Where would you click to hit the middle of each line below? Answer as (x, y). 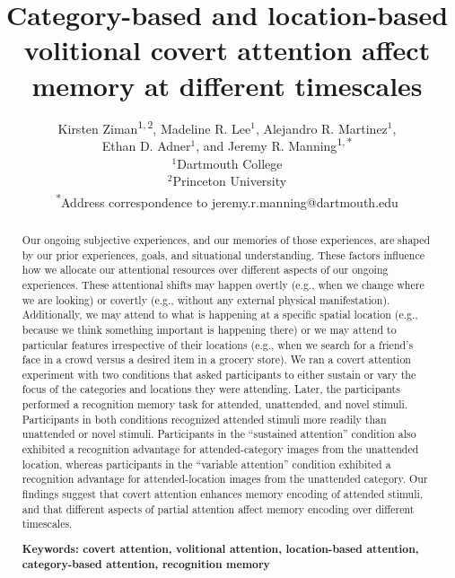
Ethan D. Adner (146, 146)
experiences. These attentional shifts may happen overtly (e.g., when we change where (223, 284)
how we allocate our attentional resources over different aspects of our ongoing (205, 270)
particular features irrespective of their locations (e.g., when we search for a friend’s (218, 344)
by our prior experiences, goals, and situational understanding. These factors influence (223, 254)
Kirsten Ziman (98, 128)
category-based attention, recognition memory (146, 564)
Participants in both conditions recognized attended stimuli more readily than (204, 419)
